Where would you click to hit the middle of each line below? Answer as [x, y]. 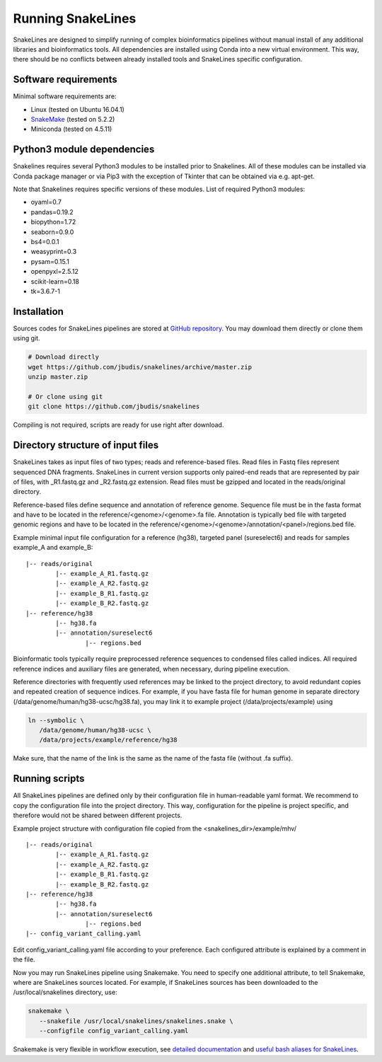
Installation [38, 311]
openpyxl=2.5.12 [55, 272]
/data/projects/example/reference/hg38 [108, 740]
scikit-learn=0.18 [55, 281]
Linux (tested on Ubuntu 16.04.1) [78, 109]
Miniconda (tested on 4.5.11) [71, 129]
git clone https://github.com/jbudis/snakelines [114, 406]
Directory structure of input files [86, 445]
